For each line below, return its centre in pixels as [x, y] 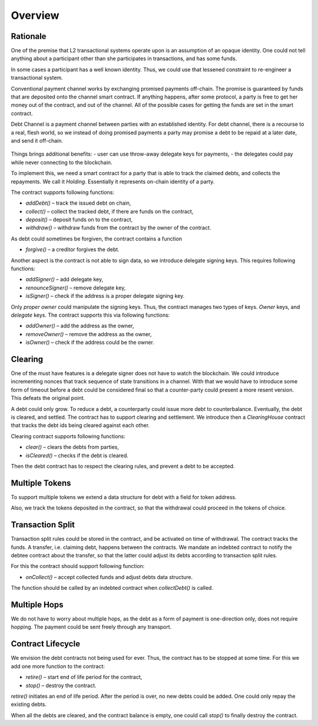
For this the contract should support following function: [78, 566]
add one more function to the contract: [58, 666]
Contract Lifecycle [46, 644]
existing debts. [29, 704]
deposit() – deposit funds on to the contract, [79, 220]
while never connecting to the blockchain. [62, 162]
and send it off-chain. [37, 140]
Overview [35, 15]
